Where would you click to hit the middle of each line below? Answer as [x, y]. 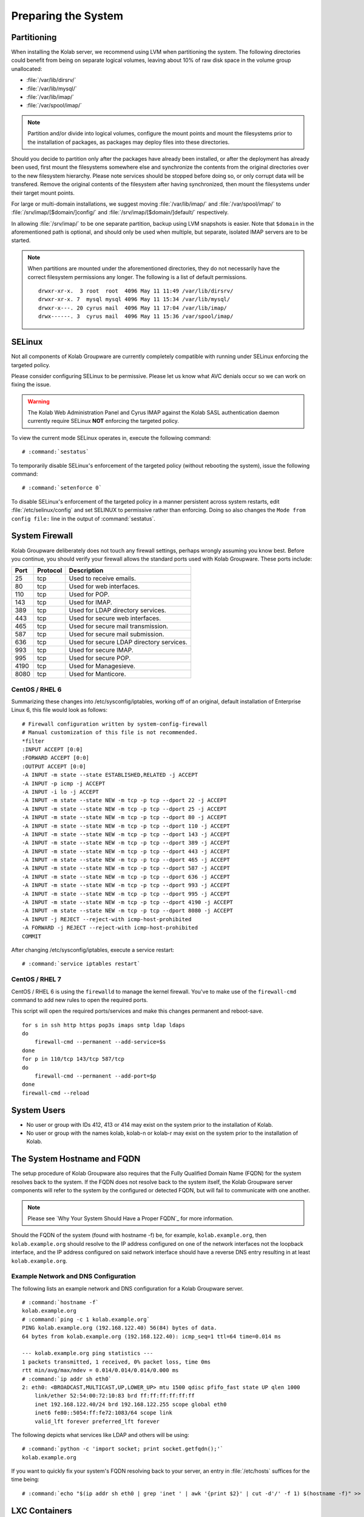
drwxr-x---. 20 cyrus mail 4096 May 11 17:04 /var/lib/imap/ [133, 308]
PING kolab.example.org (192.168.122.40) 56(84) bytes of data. [120, 1328]
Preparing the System [67, 16]
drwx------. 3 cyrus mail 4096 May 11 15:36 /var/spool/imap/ [136, 316]
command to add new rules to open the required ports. [79, 1000]
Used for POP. [89, 595]
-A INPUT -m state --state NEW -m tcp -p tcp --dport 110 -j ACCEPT [126, 826]
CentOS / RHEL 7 [36, 979]
